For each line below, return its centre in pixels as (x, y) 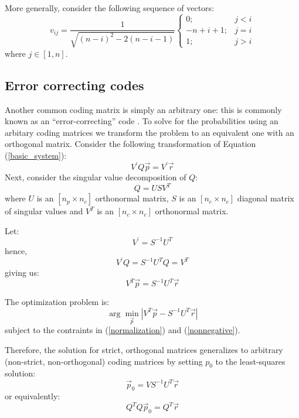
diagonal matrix (266, 198)
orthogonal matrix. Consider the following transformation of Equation (130, 144)
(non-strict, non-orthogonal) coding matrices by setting (104, 361)
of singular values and (44, 211)
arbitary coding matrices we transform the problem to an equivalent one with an (149, 132)
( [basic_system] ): (36, 155)
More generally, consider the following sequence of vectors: (109, 8)
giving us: (22, 273)
